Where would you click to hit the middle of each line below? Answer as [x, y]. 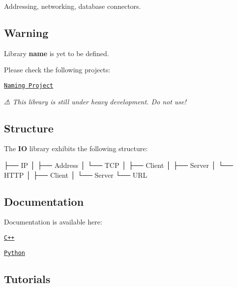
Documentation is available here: [53, 222]
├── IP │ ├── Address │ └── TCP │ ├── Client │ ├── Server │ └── [118, 165]
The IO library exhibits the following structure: [76, 148]
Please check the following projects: [57, 70]
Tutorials [27, 278]
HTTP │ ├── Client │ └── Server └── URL [76, 175]
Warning [26, 32]
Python [15, 253]
